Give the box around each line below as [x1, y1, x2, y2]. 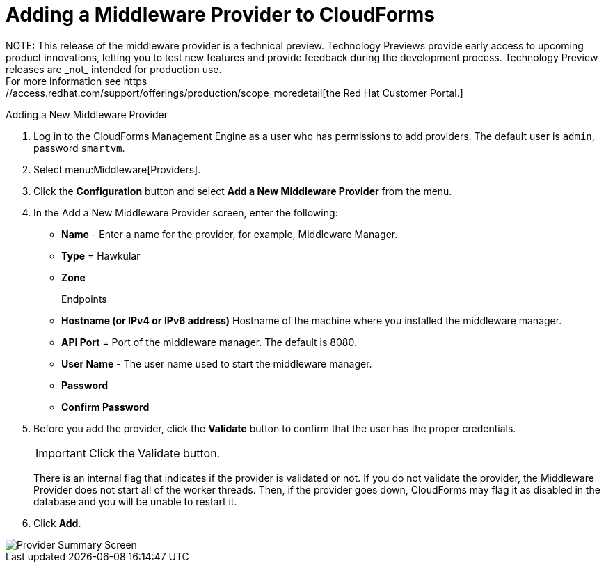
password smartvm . [33, 141, 125, 154]
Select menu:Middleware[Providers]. [33, 163, 201, 175]
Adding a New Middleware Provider [6, 108, 168, 120]
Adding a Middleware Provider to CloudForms [6, 3, 435, 26]
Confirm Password [61, 400, 150, 413]
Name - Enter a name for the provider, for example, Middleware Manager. [61, 228, 398, 240]
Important [35, 445, 86, 460]
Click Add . [33, 516, 81, 529]
